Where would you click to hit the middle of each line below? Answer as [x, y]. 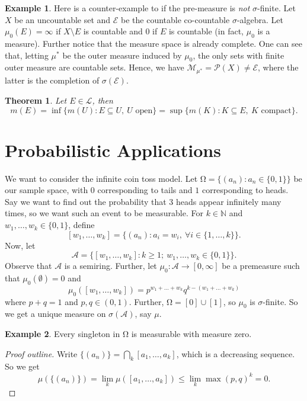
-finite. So [280, 301]
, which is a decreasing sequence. [236, 353]
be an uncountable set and [63, 19]
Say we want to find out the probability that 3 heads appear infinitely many [143, 201]
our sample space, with [47, 190]
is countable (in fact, [206, 31]
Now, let [20, 245]
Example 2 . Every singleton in [63, 334]
